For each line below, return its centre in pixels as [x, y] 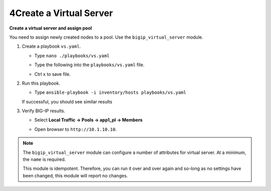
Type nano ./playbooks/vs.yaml [72, 56]
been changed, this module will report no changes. [75, 175]
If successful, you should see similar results [67, 102]
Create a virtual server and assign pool [51, 28]
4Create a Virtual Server [61, 13]
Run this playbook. [41, 83]
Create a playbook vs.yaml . [51, 46]
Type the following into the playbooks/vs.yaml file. [90, 65]
